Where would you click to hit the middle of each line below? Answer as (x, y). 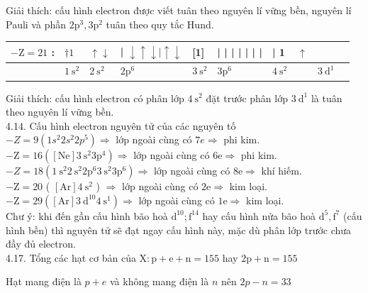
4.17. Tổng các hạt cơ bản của (71, 257)
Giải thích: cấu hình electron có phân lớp (95, 98)
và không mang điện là (159, 281)
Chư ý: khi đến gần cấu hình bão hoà (87, 215)
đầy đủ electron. (41, 244)
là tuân (327, 98)
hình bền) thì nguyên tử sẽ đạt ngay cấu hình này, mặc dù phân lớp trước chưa (179, 230)
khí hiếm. (281, 171)
